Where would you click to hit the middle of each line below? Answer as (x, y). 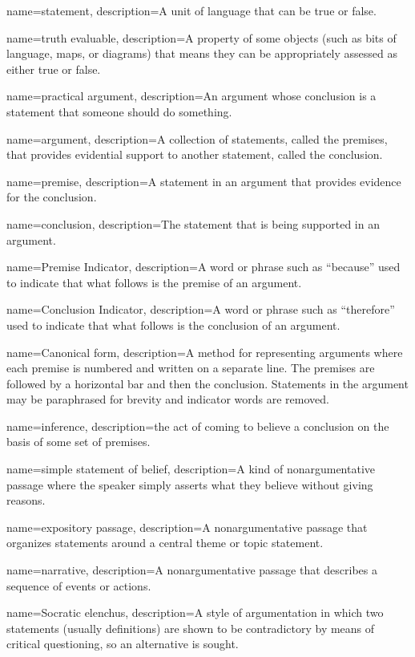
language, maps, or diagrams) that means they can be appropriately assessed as (202, 53)
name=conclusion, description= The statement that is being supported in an (193, 223)
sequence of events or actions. (79, 585)
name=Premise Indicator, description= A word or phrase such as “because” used (203, 267)
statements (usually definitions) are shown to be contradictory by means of (191, 628)
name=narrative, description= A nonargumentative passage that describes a (192, 570)
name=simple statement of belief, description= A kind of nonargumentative (191, 469)
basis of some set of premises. (79, 442)
